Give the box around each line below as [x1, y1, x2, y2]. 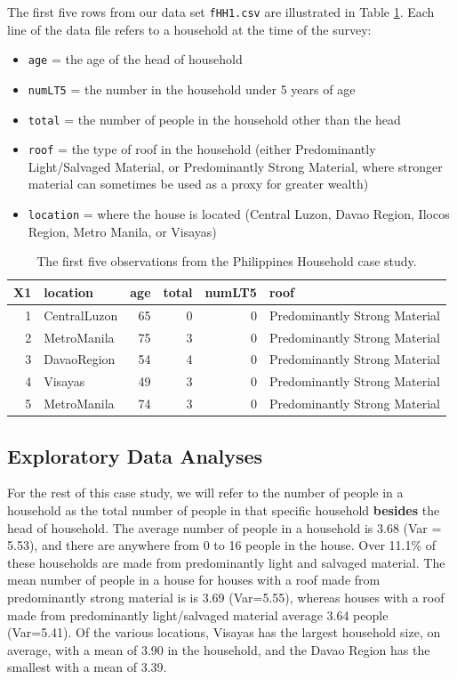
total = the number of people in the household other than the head [28, 109, 401, 128]
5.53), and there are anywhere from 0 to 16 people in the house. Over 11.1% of [7, 536, 437, 554]
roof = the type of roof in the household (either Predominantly [28, 140, 376, 158]
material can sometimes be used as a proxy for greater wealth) [28, 174, 369, 193]
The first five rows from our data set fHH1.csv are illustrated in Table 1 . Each [7, 3, 435, 20]
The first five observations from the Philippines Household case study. [36, 252, 417, 271]
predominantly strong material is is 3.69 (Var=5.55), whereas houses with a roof [7, 587, 445, 606]
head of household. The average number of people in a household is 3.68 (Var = [7, 518, 442, 537]
